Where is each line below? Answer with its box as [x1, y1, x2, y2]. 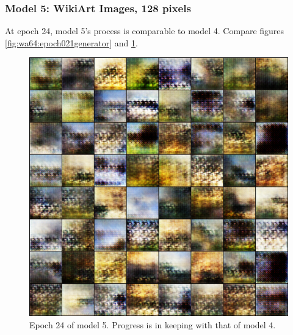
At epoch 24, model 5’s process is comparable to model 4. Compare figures [5, 24, 284, 37]
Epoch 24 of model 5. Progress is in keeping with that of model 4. [29, 319, 276, 331]
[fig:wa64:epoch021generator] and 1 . [5, 36, 138, 49]
